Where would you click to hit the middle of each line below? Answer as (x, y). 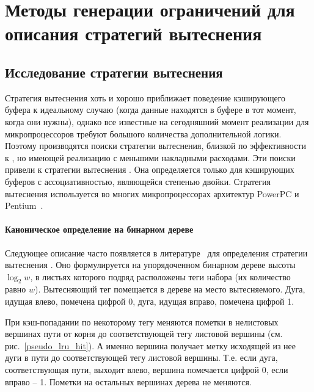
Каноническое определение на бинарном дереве (99, 229)
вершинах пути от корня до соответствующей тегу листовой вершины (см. (144, 334)
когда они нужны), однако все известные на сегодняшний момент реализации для (157, 121)
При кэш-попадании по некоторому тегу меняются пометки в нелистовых (142, 321)
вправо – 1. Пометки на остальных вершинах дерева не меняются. (128, 381)
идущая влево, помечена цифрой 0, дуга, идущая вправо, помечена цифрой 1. (150, 301)
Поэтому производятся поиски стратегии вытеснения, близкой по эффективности (155, 146)
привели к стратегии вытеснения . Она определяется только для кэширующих (150, 169)
